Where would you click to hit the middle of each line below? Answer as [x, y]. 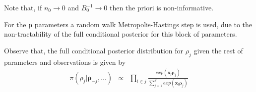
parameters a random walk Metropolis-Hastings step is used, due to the [143, 24]
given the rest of [218, 50]
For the [15, 24]
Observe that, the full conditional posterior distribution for [94, 50]
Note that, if [23, 7]
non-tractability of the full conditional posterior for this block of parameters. [121, 34]
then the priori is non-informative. [161, 7]
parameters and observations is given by [65, 62]
